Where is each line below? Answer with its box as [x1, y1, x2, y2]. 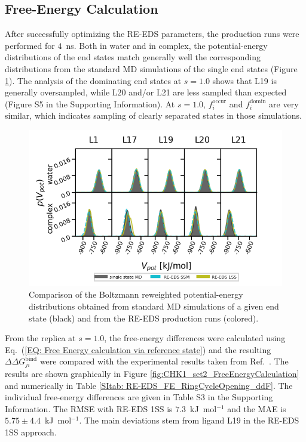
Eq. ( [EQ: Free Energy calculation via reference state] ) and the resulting [5, 343, 271, 356]
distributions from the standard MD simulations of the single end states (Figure [5, 62, 298, 75]
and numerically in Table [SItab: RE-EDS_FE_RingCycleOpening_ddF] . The [5, 379, 293, 391]
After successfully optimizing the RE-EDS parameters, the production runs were [5, 27, 299, 40]
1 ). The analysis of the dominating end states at [5, 74, 182, 86]
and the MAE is [227, 402, 286, 415]
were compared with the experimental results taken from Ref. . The [39, 355, 289, 367]
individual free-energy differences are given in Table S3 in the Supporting [5, 391, 273, 403]
